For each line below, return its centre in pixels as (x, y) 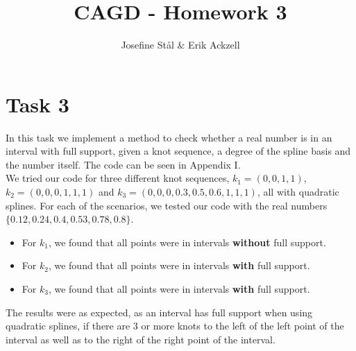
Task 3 (37, 104)
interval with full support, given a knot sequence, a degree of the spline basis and (178, 151)
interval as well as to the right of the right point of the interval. (141, 339)
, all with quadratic (298, 192)
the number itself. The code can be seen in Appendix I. (123, 164)
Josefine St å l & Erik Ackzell (180, 45)
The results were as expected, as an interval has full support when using (159, 312)
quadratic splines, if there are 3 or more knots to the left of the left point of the (175, 326)
